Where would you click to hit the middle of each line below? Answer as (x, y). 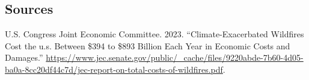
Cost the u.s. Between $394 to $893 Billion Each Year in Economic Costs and (148, 45)
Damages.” (24, 57)
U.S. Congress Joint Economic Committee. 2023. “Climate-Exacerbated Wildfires (154, 34)
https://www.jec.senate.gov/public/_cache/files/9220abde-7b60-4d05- (175, 57)
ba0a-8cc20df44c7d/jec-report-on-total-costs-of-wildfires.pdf (114, 69)
